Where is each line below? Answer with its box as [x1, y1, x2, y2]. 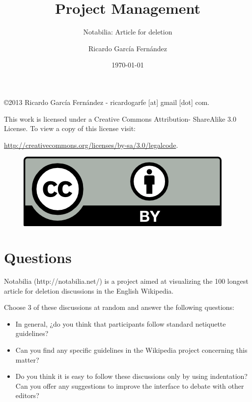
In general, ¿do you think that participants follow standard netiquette [15, 318, 226, 329]
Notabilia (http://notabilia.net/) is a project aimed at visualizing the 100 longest [4, 276, 249, 286]
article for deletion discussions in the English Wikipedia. [4, 285, 174, 296]
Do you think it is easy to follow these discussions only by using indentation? [15, 371, 248, 381]
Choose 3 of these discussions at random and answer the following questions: [4, 302, 234, 312]
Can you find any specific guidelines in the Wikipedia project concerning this [15, 344, 248, 355]
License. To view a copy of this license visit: [4, 123, 136, 134]
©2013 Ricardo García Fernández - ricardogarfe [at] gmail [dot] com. [4, 97, 210, 107]
